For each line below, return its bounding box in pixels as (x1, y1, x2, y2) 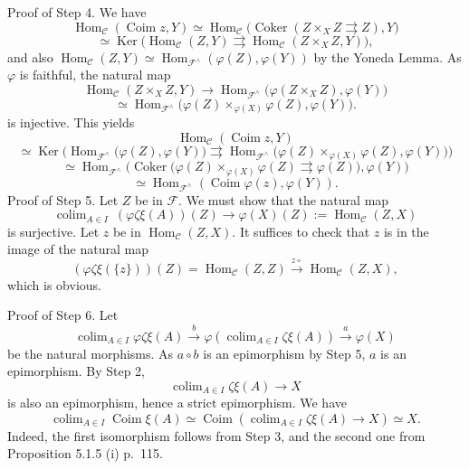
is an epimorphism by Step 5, (203, 343, 366, 362)
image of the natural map (7, 239, 148, 258)
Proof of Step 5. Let (7, 190, 119, 209)
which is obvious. (7, 275, 101, 294)
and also (7, 47, 53, 66)
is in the (383, 221, 429, 240)
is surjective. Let (7, 221, 100, 240)
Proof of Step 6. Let (7, 305, 119, 324)
